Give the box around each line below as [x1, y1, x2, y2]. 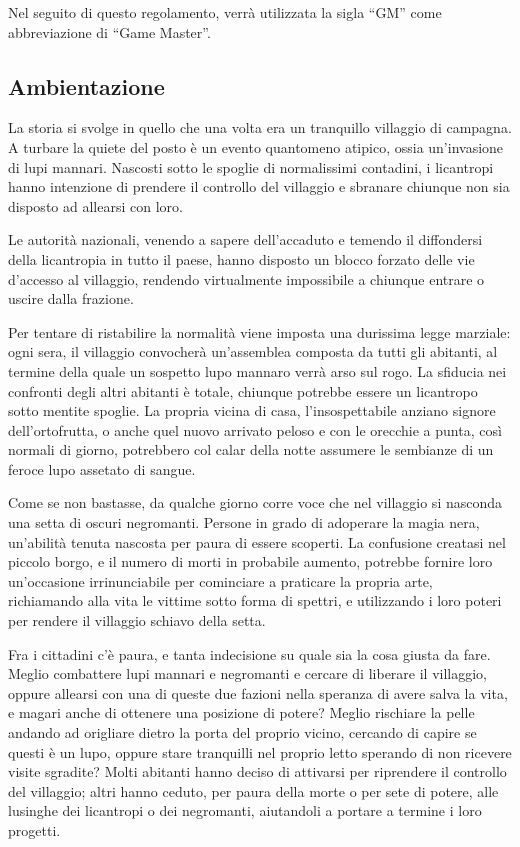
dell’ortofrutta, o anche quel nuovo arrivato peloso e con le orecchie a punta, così [8, 419, 502, 440]
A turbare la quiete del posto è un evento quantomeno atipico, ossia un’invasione [8, 136, 504, 157]
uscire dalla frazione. [8, 288, 134, 309]
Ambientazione [8, 70, 165, 101]
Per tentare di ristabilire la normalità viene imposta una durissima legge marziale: [8, 321, 511, 342]
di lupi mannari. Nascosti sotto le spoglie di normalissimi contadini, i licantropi [8, 156, 494, 177]
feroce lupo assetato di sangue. [8, 458, 196, 479]
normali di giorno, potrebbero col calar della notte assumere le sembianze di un [8, 439, 494, 460]
